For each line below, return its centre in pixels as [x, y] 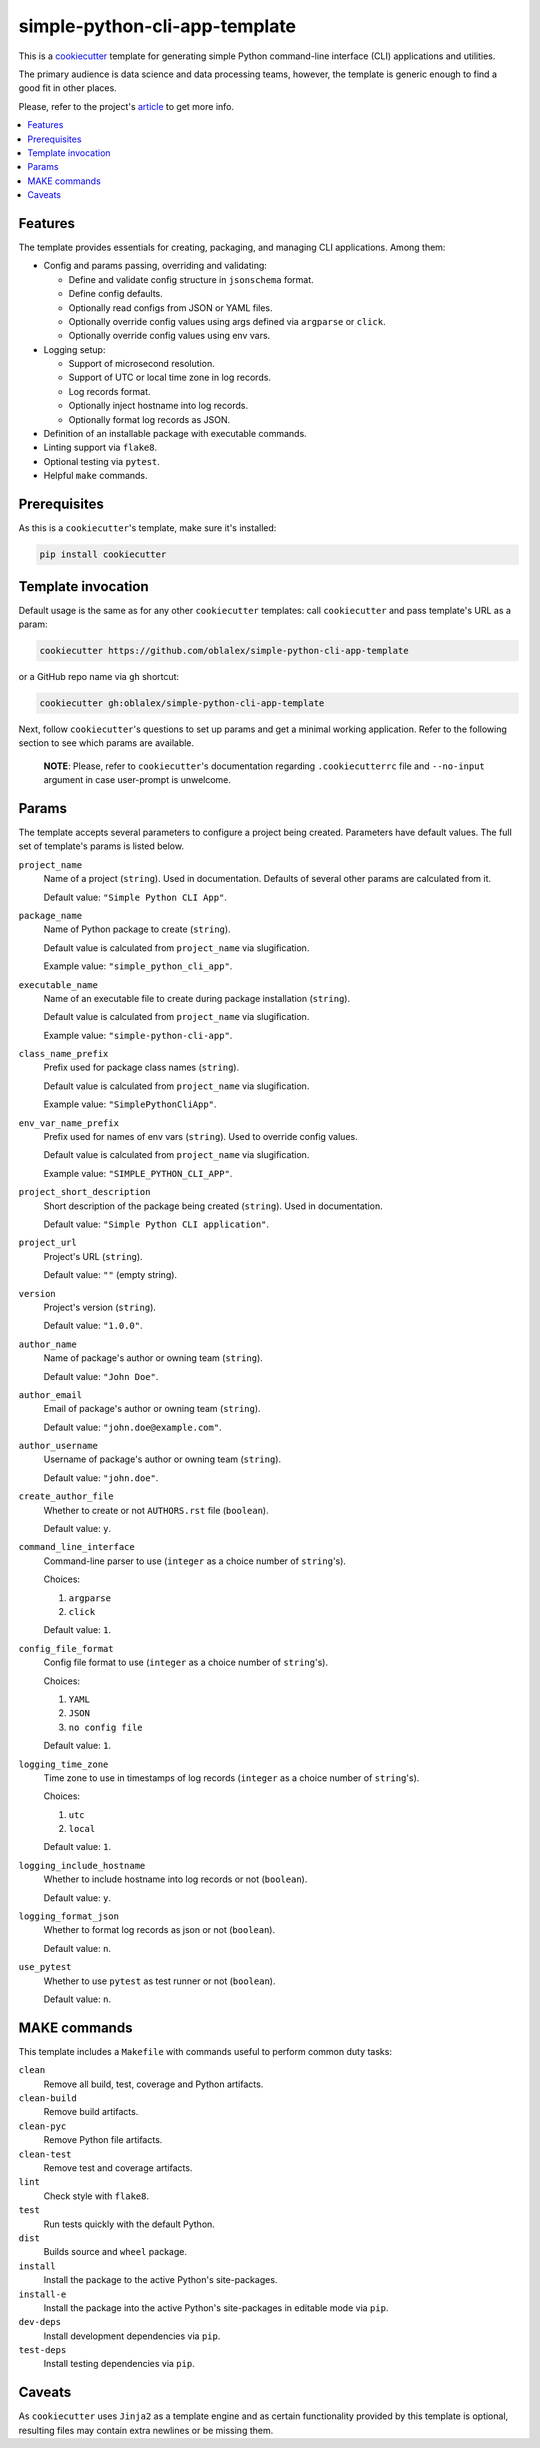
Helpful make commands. [96, 476]
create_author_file [66, 1496]
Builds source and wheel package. [115, 2252]
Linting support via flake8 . [100, 447]
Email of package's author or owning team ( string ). [152, 1409]
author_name [47, 1344]
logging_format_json [69, 1916]
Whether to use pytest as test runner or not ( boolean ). [159, 1981]
